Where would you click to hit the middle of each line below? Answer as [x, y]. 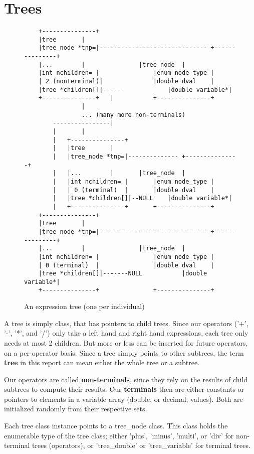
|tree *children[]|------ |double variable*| [135, 90]
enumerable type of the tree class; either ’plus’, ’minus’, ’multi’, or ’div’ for [119, 435]
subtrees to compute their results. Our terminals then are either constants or [124, 389]
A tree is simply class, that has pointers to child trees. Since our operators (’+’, [126, 323]
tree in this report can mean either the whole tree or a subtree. [102, 362]
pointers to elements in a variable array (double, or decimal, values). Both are [123, 399]
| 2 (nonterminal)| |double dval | [126, 82]
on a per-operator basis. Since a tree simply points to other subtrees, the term [124, 352]
